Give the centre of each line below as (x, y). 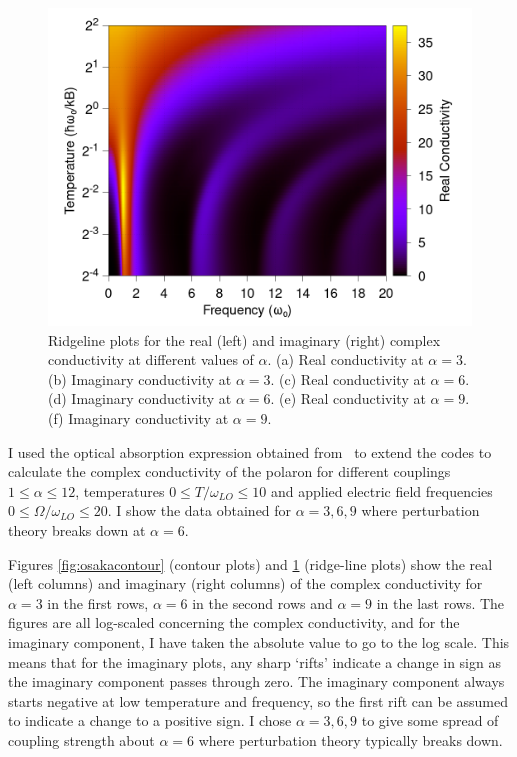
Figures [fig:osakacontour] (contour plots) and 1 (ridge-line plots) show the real (250, 563)
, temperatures (120, 490)
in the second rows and (262, 602)
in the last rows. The (440, 602)
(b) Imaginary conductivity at (140, 378)
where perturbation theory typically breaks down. (350, 739)
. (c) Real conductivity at (348, 378)
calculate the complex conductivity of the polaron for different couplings (229, 471)
